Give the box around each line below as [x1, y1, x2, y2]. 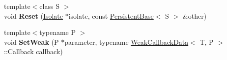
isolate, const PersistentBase [68, 10, 154, 21]
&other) [182, 10, 207, 21]
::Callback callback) [4, 46, 63, 57]
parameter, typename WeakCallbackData [64, 36, 189, 47]
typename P [39, 27, 76, 37]
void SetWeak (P [4, 36, 59, 47]
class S [39, 1, 59, 11]
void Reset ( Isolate [4, 10, 63, 21]
